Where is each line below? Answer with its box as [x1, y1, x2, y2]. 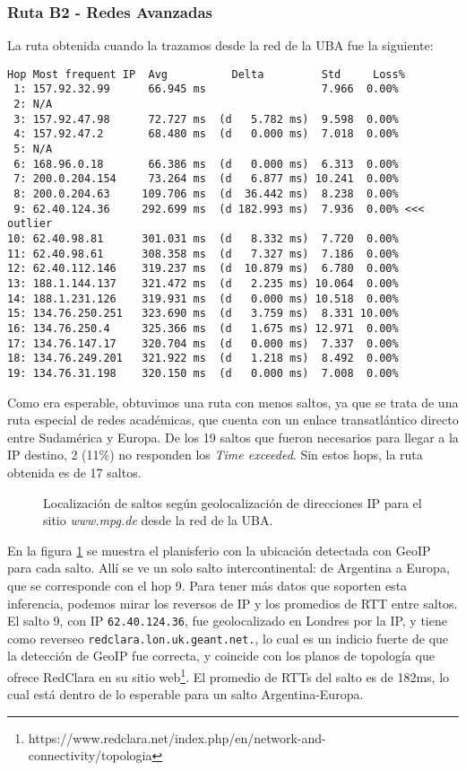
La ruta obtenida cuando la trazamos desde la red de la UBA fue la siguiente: [7, 36, 434, 55]
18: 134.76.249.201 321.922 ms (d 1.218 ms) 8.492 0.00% [7, 352, 399, 365]
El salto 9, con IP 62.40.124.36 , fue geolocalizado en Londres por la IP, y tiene [7, 611, 447, 630]
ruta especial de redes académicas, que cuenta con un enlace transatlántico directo [7, 410, 459, 429]
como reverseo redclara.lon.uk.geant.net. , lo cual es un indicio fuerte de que [7, 628, 449, 647]
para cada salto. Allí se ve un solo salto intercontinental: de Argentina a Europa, [7, 558, 450, 577]
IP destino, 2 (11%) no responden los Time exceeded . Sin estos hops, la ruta [7, 445, 423, 464]
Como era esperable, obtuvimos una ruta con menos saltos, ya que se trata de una [7, 392, 459, 411]
